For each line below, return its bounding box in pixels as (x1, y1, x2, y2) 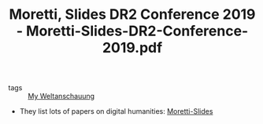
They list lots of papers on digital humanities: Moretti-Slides (19, 107, 213, 116)
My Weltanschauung (28, 92, 95, 101)
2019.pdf (102, 39, 163, 57)
